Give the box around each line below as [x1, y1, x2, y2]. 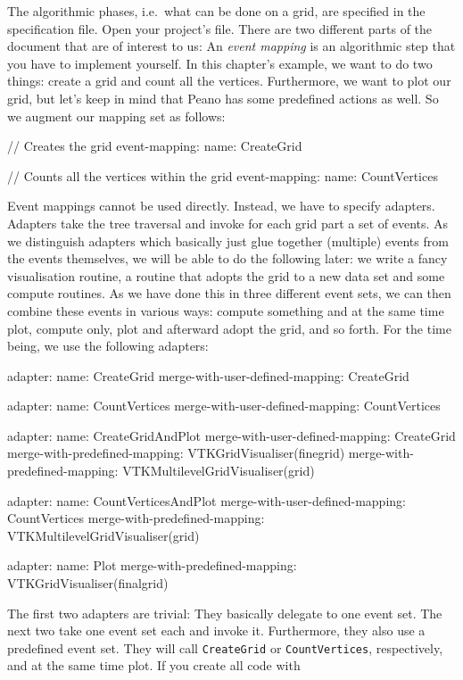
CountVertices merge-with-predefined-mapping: [7, 509, 265, 527]
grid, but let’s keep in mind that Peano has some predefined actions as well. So [7, 88, 439, 107]
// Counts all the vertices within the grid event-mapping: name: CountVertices [7, 166, 438, 185]
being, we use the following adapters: [7, 336, 209, 355]
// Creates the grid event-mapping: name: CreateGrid [7, 137, 302, 155]
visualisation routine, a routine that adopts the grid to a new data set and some [7, 266, 445, 285]
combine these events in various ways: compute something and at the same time [7, 301, 444, 319]
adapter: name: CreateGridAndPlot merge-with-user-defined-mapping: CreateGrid [7, 426, 456, 444]
